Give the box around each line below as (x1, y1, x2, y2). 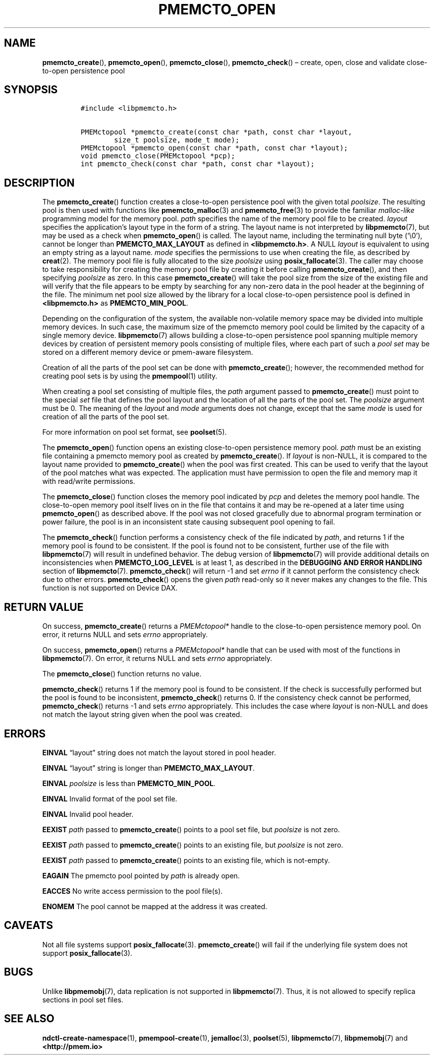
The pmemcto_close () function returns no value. (42, 669, 202, 678)
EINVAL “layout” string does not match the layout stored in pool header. (42, 748, 276, 757)
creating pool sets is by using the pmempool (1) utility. (42, 372, 217, 381)
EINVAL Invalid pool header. (42, 809, 134, 818)
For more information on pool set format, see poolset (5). (42, 428, 227, 437)
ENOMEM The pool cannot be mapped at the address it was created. (42, 902, 268, 911)
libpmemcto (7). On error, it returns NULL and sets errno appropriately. (42, 654, 272, 663)
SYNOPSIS (4, 83, 58, 96)
